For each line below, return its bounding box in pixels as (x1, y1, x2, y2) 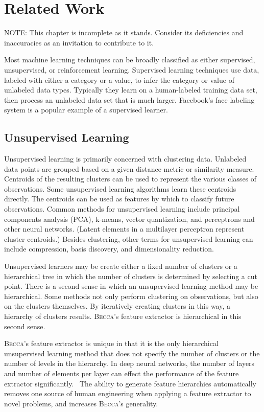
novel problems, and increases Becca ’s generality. (4, 398, 158, 408)
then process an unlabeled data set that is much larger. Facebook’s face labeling (4, 94, 255, 105)
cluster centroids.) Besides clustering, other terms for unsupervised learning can (4, 233, 253, 244)
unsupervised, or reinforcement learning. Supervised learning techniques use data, (4, 64, 259, 75)
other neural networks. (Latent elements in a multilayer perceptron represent (4, 223, 245, 234)
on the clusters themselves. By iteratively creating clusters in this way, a (4, 301, 231, 311)
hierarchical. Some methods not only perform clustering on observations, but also (4, 290, 258, 301)
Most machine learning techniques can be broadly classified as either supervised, (4, 54, 255, 65)
